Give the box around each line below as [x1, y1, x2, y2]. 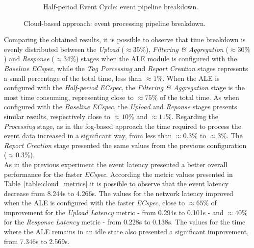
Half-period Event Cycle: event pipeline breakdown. [43, 1, 199, 11]
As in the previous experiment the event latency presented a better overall [4, 159, 228, 169]
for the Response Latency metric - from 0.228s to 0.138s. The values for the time [4, 217, 246, 227]
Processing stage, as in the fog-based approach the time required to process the [4, 121, 241, 131]
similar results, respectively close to [4, 111, 110, 121]
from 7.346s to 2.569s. [4, 236, 70, 246]
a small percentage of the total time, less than [4, 73, 142, 83]
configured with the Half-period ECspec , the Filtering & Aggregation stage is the [4, 82, 245, 93]
